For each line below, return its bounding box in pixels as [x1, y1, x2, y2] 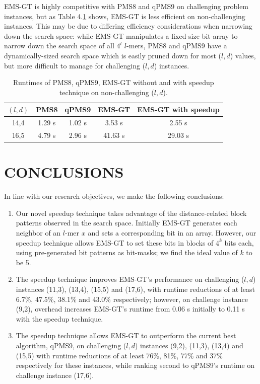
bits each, [224, 237, 254, 248]
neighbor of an [16, 227, 61, 238]
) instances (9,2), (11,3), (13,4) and [135, 340, 243, 350]
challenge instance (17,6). [16, 369, 94, 380]
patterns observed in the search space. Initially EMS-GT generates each [16, 217, 237, 228]
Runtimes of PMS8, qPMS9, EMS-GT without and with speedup [13, 77, 214, 88]
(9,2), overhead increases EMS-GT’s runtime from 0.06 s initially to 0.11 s [16, 303, 245, 314]
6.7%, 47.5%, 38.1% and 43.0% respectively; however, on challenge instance [16, 293, 248, 304]
